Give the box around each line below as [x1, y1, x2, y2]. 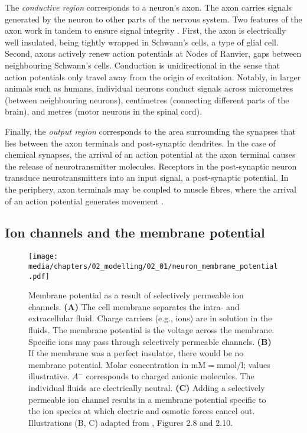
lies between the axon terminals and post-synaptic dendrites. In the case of [5, 136, 276, 149]
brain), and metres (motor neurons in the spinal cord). [5, 105, 203, 118]
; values [243, 358, 270, 370]
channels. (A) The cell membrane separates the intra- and [28, 300, 240, 312]
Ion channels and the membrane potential [5, 223, 265, 242]
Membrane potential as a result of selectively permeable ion [28, 289, 244, 301]
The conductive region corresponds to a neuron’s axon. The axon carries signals [5, 1, 292, 13]
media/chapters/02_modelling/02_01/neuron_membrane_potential [28, 262, 278, 271]
